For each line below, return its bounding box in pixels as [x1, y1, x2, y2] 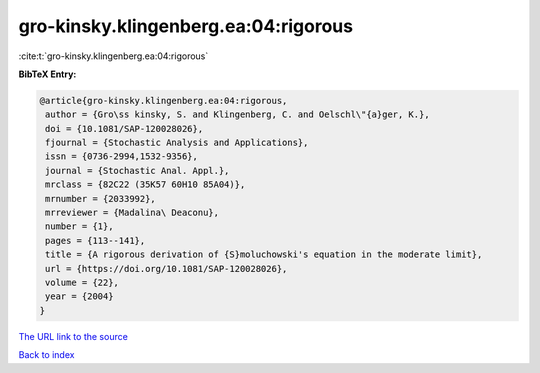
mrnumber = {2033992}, [45, 193, 157, 204]
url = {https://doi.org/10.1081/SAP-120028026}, [45, 263, 288, 274]
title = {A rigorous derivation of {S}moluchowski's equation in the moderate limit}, [45, 249, 483, 260]
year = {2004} [45, 291, 114, 302]
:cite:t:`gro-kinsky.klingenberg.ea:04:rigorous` [18, 50, 209, 62]
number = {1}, [45, 221, 114, 232]
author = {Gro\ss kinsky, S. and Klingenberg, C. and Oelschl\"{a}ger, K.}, [45, 109, 430, 120]
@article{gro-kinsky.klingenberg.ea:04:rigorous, [39, 95, 288, 106]
